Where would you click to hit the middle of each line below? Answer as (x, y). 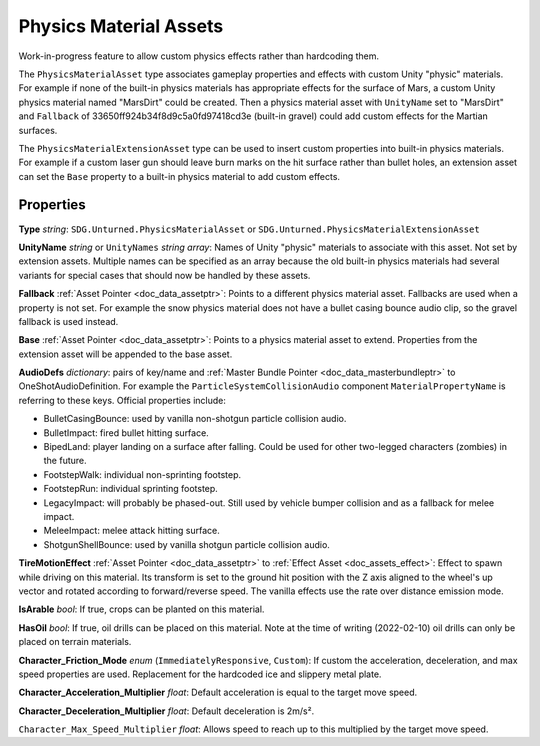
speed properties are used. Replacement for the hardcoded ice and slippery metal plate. (200, 674)
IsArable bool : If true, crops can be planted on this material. (141, 609)
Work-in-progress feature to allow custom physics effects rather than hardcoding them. (199, 56)
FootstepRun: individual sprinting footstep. (131, 489)
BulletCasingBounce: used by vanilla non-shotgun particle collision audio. (195, 419)
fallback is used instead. (68, 321)
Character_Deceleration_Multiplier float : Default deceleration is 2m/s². (166, 711)
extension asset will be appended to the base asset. (125, 354)
